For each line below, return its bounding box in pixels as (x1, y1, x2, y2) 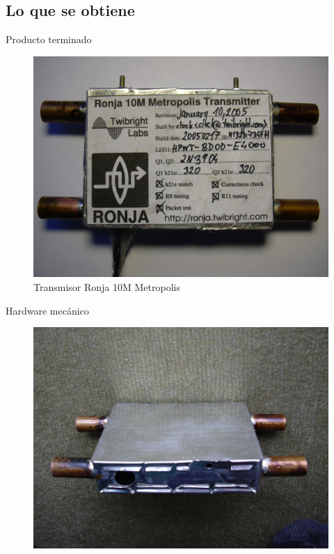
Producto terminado (6, 32, 92, 47)
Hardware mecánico (6, 303, 89, 317)
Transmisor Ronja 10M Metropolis (33, 279, 180, 294)
